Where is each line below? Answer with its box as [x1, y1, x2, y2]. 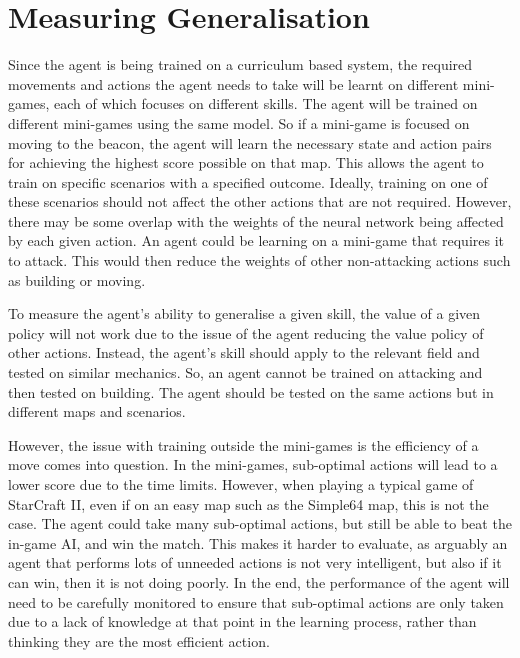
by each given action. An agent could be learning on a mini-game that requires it [8, 230, 505, 251]
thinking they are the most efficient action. [8, 630, 270, 651]
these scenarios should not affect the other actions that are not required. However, [8, 191, 512, 212]
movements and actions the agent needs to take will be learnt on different [8, 73, 459, 94]
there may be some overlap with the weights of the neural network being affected [8, 210, 504, 231]
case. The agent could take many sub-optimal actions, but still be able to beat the [8, 513, 512, 534]
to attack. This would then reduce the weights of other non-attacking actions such [8, 250, 511, 271]
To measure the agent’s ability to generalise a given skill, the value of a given [8, 303, 481, 324]
